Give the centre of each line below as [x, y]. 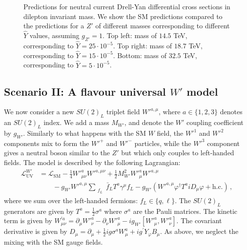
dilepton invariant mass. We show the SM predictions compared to [123, 16]
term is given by [28, 220]
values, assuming [54, 35]
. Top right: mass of [143, 46]
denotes [231, 112]
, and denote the [149, 122]
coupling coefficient [215, 122]
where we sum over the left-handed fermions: [71, 200]
